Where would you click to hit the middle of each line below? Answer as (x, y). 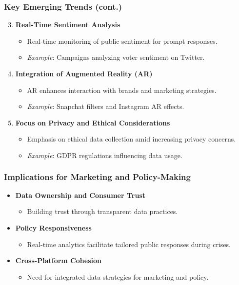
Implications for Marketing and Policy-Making (97, 177)
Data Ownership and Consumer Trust (80, 195)
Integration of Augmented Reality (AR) (84, 73)
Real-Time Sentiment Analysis (68, 25)
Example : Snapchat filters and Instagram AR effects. (106, 106)
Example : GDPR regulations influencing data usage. (105, 155)
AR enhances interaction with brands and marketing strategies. (122, 90)
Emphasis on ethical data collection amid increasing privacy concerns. (131, 139)
